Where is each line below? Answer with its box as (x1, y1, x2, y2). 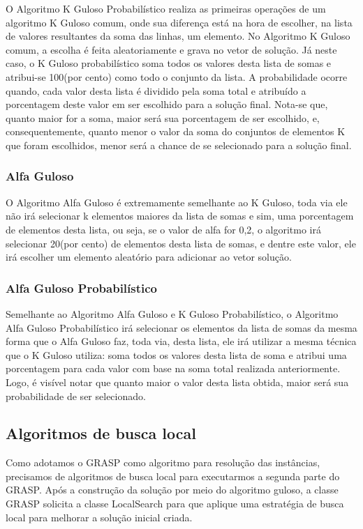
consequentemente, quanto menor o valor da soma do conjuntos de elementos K (6, 124, 346, 139)
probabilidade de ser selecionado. (6, 388, 146, 403)
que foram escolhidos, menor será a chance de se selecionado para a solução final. (6, 137, 352, 152)
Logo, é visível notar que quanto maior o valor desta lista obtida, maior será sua (6, 374, 349, 389)
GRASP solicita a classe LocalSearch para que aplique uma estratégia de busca (6, 496, 344, 511)
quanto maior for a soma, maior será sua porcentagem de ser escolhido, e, (6, 110, 320, 125)
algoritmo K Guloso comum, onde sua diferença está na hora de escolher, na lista (6, 15, 353, 29)
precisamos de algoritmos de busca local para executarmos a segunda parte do (6, 468, 340, 483)
